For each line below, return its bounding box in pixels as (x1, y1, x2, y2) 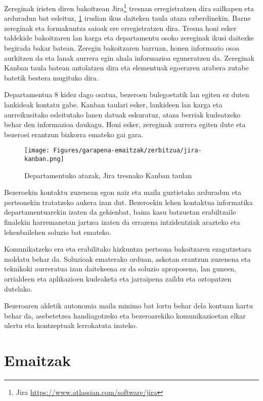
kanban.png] (24, 155, 64, 163)
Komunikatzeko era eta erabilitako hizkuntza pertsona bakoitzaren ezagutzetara (4, 244, 251, 254)
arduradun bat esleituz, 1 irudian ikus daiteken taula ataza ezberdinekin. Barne (4, 13, 251, 23)
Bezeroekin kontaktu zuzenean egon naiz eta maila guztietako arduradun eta (4, 187, 241, 197)
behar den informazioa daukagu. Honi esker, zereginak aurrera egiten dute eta (4, 119, 246, 130)
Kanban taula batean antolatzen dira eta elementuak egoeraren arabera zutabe (4, 62, 249, 73)
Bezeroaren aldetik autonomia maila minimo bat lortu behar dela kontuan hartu (4, 300, 253, 311)
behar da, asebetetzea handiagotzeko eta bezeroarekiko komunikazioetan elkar (4, 310, 246, 320)
